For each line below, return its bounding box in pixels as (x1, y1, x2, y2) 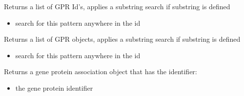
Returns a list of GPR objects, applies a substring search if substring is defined (4, 34, 241, 44)
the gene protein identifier (15, 82, 93, 93)
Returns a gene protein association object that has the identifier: (4, 66, 197, 77)
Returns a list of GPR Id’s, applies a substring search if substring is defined (4, 1, 230, 11)
